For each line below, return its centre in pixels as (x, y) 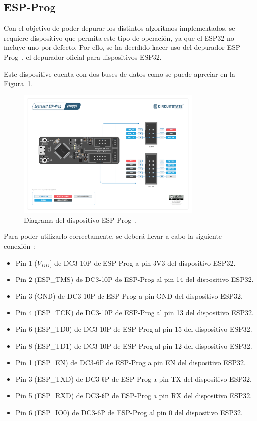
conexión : (20, 246)
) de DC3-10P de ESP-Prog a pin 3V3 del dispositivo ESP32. (142, 262)
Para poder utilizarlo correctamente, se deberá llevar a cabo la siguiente (113, 236)
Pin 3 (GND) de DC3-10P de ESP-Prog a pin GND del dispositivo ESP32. (129, 296)
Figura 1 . (19, 83)
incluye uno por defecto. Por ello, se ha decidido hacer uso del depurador (114, 47)
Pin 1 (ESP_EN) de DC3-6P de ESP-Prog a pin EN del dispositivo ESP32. (131, 362)
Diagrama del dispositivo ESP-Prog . (80, 219)
